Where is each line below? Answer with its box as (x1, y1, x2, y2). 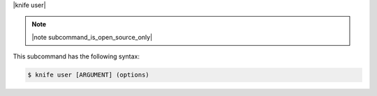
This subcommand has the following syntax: (13, 52, 140, 61)
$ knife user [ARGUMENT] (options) (27, 71, 149, 79)
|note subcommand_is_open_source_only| (31, 33, 153, 41)
